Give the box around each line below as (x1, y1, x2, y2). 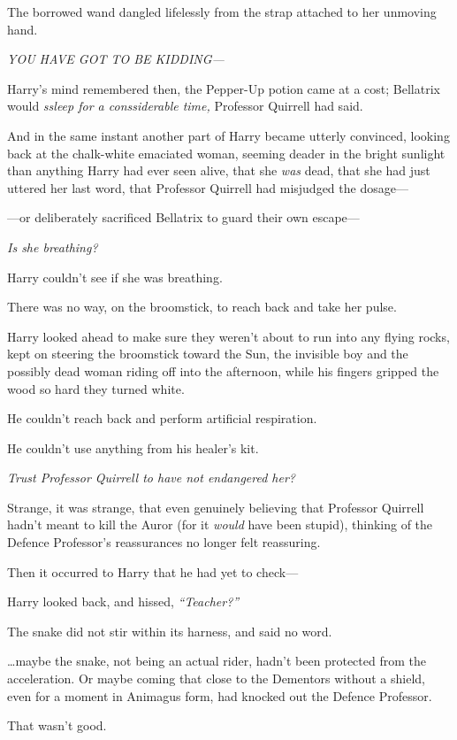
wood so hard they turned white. (7, 379, 185, 397)
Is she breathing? (7, 237, 98, 256)
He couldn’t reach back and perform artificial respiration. (7, 409, 317, 428)
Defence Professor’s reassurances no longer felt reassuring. (7, 533, 321, 551)
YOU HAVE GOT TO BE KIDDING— (7, 50, 225, 68)
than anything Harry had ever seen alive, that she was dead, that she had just (7, 161, 430, 180)
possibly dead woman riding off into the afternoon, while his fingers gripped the (7, 361, 439, 380)
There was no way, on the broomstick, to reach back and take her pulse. (7, 297, 397, 316)
